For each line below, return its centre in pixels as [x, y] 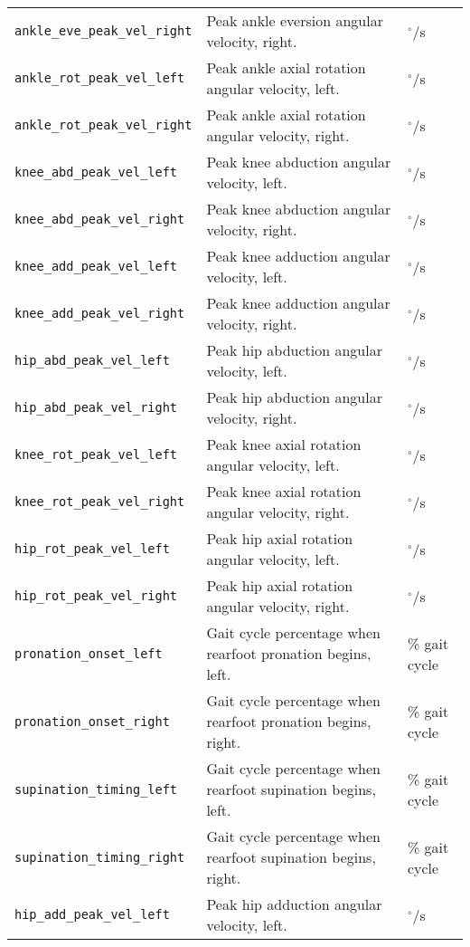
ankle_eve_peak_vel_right [103, 31]
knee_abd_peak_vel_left [96, 172]
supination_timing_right [100, 857]
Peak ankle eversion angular [295, 20]
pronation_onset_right [92, 721]
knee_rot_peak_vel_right [100, 502]
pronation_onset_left [89, 653]
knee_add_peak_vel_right [100, 313]
